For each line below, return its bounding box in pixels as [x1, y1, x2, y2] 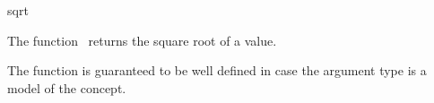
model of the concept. [7, 78, 126, 97]
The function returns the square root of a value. [7, 30, 277, 49]
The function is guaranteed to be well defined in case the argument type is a [7, 61, 427, 80]
